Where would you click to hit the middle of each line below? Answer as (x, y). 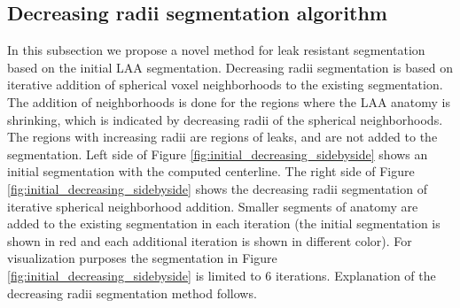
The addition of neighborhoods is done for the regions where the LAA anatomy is (229, 101)
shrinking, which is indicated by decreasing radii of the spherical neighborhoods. (225, 119)
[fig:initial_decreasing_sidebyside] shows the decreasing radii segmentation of (217, 188)
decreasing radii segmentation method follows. (132, 293)
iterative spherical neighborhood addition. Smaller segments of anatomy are (213, 206)
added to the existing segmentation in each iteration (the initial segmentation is (224, 223)
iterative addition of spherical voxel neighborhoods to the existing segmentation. (225, 85)
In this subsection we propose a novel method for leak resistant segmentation (216, 50)
